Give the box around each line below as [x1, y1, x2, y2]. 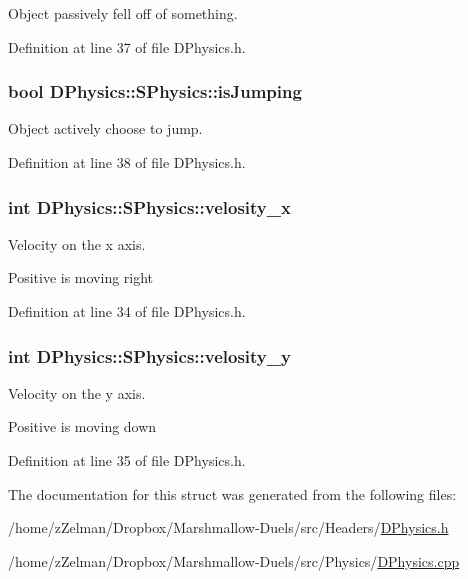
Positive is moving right [8, 267, 154, 288]
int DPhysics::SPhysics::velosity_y [8, 343, 291, 368]
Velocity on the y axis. [8, 382, 146, 403]
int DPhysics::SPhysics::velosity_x [8, 194, 291, 219]
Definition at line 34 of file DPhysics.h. [8, 301, 246, 321]
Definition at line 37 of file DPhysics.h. [8, 36, 246, 57]
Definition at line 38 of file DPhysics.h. [8, 152, 246, 172]
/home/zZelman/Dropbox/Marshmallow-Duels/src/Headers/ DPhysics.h [8, 517, 449, 538]
